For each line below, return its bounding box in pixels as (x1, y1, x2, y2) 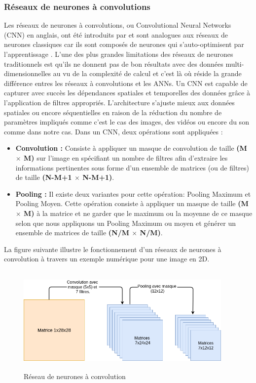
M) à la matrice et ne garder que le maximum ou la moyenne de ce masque (24, 208, 253, 218)
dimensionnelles (4, 68, 51, 79)
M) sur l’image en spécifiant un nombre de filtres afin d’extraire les (24, 152, 228, 163)
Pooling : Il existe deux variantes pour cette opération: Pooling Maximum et (15, 188, 251, 199)
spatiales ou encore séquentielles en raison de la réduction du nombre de (4, 107, 222, 117)
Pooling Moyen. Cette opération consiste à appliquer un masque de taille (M (15, 198, 249, 209)
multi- (225, 58, 244, 69)
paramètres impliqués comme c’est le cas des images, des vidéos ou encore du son (4, 117, 249, 127)
